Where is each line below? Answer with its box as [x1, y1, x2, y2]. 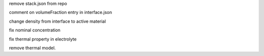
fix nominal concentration [9, 27, 61, 33]
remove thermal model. [9, 45, 56, 51]
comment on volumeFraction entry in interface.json [9, 10, 112, 15]
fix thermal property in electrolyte [9, 36, 77, 42]
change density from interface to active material [9, 18, 106, 24]
